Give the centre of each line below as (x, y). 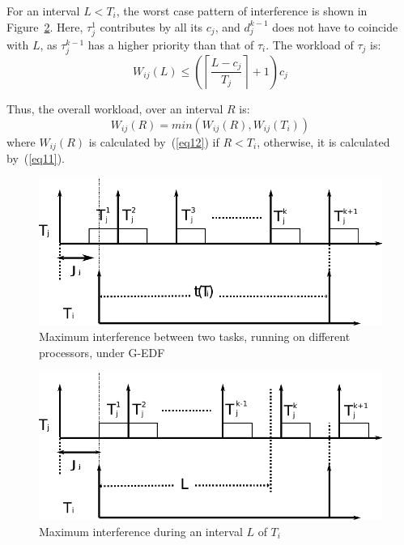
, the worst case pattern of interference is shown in (242, 11)
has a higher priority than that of (171, 44)
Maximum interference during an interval (141, 531)
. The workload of (310, 44)
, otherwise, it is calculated (323, 141)
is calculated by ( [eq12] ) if (154, 141)
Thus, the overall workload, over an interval (115, 108)
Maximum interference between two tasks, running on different (195, 336)
